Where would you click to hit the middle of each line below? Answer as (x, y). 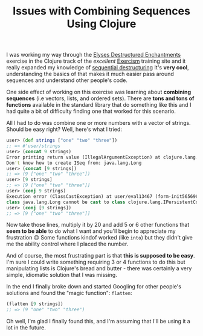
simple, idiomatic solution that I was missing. (62, 275)
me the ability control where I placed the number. (67, 244)
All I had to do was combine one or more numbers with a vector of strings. (99, 123)
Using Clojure (101, 24)
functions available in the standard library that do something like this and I (99, 105)
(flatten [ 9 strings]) (35, 304)
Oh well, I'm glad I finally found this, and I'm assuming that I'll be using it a (98, 322)
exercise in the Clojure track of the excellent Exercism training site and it (96, 61)
